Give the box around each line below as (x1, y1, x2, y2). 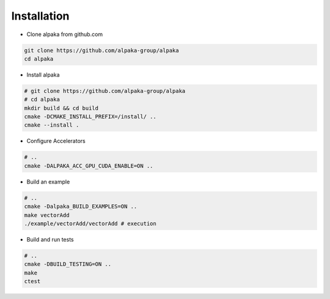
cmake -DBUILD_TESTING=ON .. (24, 260, 112, 268)
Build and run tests (26, 235, 74, 243)
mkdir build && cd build (24, 105, 99, 111)
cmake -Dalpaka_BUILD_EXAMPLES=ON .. (24, 203, 137, 210)
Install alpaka (26, 71, 61, 78)
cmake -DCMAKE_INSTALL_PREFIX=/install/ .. (24, 113, 157, 120)
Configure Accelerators (26, 138, 86, 145)
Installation (11, 9, 70, 23)
